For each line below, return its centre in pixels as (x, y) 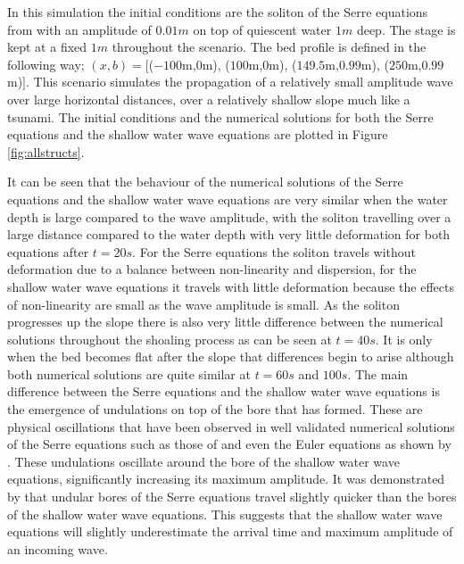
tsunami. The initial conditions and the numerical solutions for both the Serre (220, 116)
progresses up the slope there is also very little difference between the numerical (225, 322)
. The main (378, 373)
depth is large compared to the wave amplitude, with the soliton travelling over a (229, 216)
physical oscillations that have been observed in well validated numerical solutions (231, 426)
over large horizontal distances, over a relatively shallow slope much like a (209, 99)
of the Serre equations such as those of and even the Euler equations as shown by (229, 444)
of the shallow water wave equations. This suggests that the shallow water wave (225, 514)
